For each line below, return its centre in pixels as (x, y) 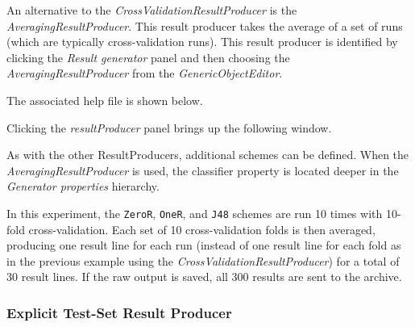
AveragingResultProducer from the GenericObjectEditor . (145, 73)
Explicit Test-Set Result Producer (119, 312)
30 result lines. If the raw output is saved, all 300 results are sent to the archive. (204, 277)
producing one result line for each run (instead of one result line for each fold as (204, 245)
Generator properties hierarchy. (83, 186)
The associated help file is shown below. (105, 100)
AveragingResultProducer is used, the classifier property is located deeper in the (203, 170)
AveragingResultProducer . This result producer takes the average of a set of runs (205, 25)
